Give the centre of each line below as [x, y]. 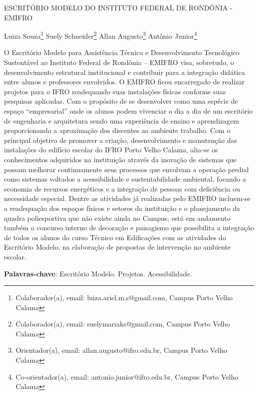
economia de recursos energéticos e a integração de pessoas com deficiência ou [122, 188]
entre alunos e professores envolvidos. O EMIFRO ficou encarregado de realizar [124, 82]
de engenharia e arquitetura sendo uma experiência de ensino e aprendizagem [122, 120]
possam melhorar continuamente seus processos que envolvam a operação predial [127, 169]
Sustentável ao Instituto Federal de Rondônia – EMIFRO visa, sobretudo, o [119, 62]
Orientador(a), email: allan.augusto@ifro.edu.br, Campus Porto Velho [121, 350]
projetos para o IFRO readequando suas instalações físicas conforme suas [115, 91]
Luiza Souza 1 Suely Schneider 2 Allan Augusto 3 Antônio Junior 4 [101, 35]
